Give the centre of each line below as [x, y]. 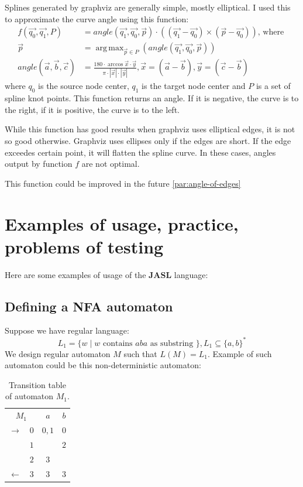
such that [140, 353]
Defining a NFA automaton [89, 306]
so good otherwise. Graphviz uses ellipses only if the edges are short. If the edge [148, 140]
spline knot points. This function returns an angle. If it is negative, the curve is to [152, 98]
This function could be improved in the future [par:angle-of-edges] [123, 183]
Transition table [37, 384]
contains [118, 343]
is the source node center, [84, 86]
